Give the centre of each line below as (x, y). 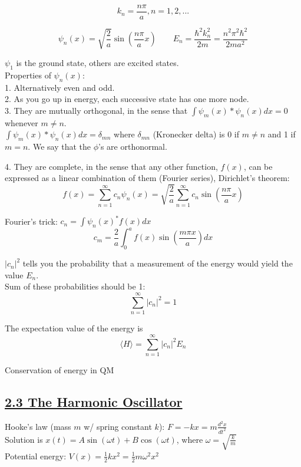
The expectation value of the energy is (74, 328)
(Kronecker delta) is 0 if (196, 134)
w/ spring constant (118, 426)
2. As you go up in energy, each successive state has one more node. (127, 99)
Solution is (24, 439)
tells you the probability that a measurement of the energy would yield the (158, 263)
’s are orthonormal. (133, 146)
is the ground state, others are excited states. (97, 62)
